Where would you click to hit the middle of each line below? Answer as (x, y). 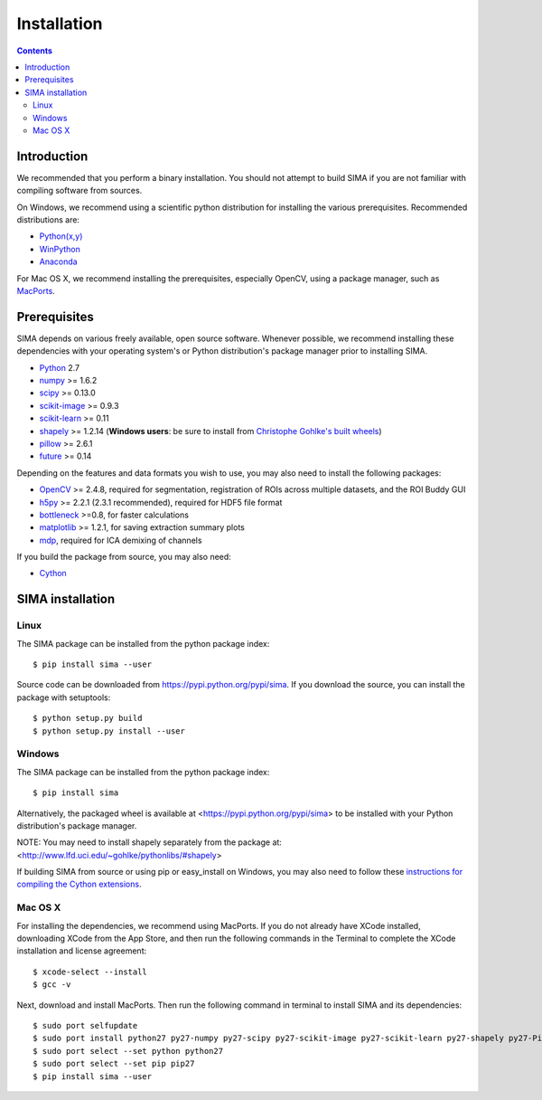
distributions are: (48, 219)
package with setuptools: (64, 697)
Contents (35, 51)
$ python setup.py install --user (109, 731)
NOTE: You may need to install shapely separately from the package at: (149, 842)
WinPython (60, 249)
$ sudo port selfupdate (85, 1025)
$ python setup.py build (88, 718)
